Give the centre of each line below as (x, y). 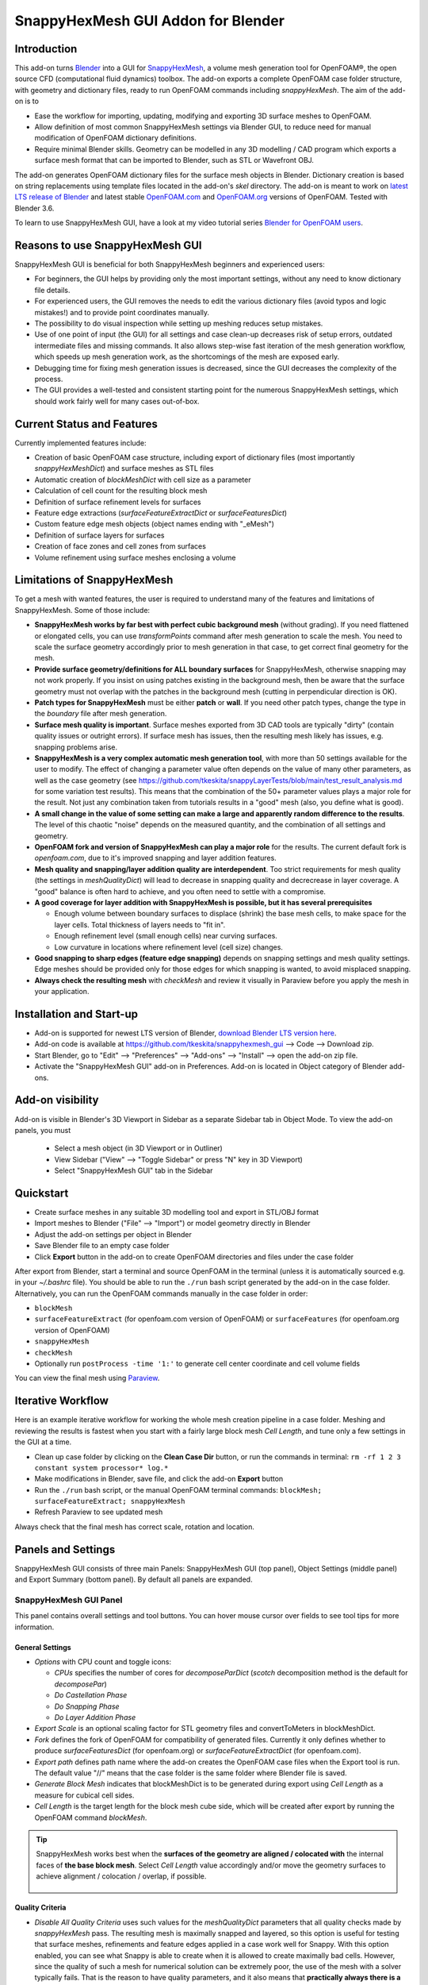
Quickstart (42, 1193)
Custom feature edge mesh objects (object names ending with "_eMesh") (155, 524)
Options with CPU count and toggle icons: (103, 1662)
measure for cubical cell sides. (84, 1795)
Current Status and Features (86, 424)
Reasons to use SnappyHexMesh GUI (108, 245)
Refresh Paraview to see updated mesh (99, 1512)
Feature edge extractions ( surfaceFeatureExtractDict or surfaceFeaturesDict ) (161, 513)
